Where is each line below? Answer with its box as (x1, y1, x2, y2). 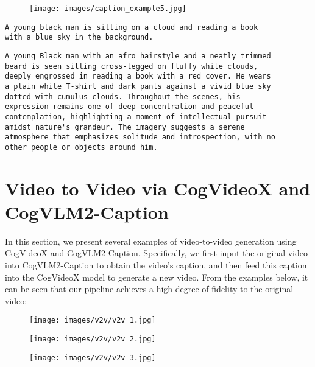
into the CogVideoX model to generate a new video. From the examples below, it (5, 270, 308, 283)
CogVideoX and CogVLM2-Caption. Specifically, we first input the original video (5, 246, 308, 259)
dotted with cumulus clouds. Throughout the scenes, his (5, 92, 241, 101)
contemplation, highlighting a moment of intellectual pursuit (5, 112, 267, 121)
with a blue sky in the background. (5, 33, 154, 42)
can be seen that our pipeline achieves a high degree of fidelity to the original (5, 282, 294, 295)
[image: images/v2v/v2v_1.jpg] (29, 316, 156, 325)
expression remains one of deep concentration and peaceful (5, 102, 254, 111)
